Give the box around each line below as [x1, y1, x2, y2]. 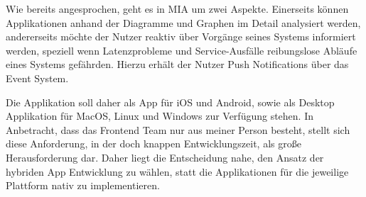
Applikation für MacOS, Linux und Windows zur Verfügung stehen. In [6, 108, 314, 123]
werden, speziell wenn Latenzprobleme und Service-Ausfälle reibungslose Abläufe [6, 43, 357, 57]
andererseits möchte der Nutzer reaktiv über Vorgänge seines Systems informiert [6, 29, 356, 44]
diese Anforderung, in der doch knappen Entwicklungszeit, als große [6, 136, 301, 151]
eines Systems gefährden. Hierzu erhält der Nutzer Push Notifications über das [6, 57, 349, 72]
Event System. [6, 70, 69, 85]
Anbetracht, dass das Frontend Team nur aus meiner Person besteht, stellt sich [6, 122, 350, 137]
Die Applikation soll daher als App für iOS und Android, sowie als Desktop [6, 94, 335, 109]
